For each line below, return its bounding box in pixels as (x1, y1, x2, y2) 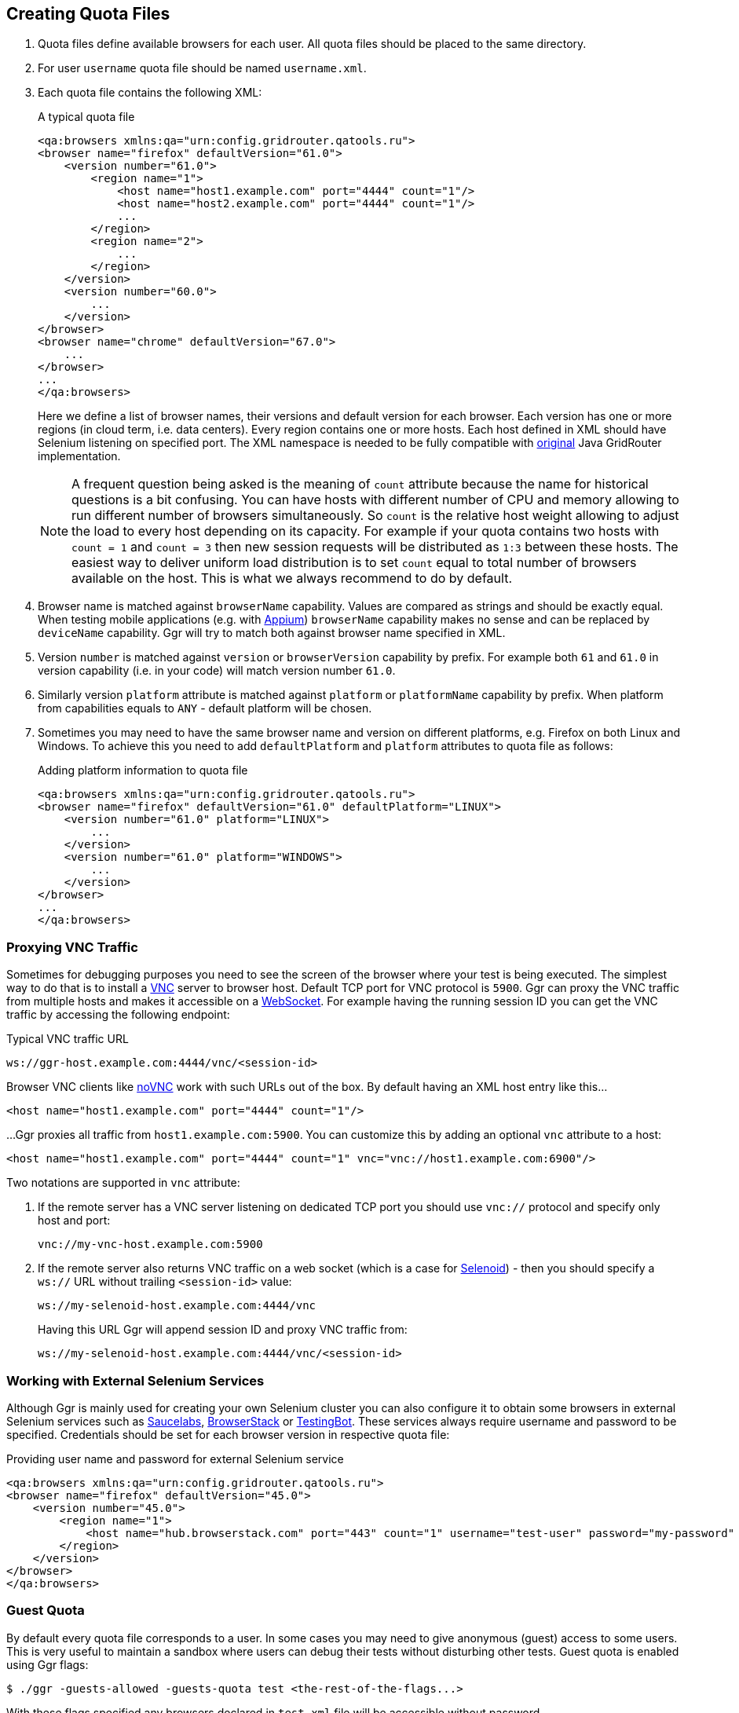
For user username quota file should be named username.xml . (38, 61, 367, 75)
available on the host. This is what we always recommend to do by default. (71, 570, 512, 587)
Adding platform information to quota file (38, 763, 248, 778)
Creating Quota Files (6, 4, 170, 24)
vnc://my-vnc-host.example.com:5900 (38, 1238, 263, 1251)
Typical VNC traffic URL (6, 1032, 129, 1046)
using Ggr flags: (6, 1657, 89, 1671)
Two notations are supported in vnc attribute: (6, 1176, 240, 1190)
